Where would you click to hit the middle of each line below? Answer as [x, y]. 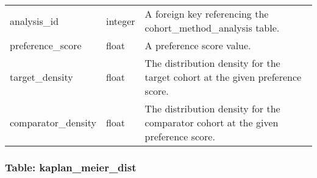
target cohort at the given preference [223, 77]
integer [120, 21]
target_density [41, 77]
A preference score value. [198, 45]
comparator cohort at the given [212, 122]
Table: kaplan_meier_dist [71, 167]
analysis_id [34, 21]
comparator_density [53, 122]
